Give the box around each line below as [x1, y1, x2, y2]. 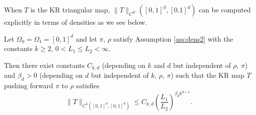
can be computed [198, 4, 251, 14]
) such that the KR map [171, 70, 245, 80]
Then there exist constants [4, 59, 85, 70]
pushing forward [4, 80, 53, 91]
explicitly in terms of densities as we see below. [4, 17, 147, 27]
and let [75, 33, 97, 44]
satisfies [76, 80, 100, 91]
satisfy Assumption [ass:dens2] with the [113, 33, 234, 44]
